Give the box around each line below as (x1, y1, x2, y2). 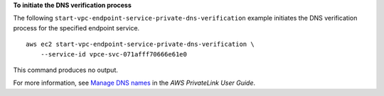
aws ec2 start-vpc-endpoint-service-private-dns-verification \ (26, 40, 255, 49)
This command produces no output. (13, 66, 119, 74)
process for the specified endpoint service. (13, 23, 140, 32)
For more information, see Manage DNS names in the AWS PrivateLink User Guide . (13, 78, 256, 88)
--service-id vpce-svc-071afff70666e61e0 (40, 50, 188, 58)
